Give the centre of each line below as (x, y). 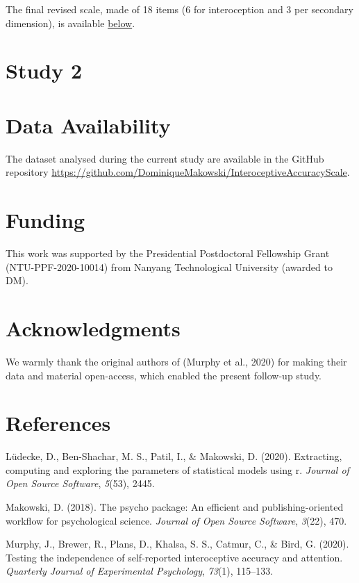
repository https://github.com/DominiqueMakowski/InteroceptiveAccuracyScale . (178, 172)
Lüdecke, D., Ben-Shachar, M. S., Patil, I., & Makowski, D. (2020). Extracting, (174, 456)
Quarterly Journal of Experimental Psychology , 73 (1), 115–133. (140, 571)
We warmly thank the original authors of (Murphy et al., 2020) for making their (176, 361)
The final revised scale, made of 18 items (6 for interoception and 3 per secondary (179, 9)
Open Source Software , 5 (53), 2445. (80, 483)
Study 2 (44, 71)
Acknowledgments (93, 328)
